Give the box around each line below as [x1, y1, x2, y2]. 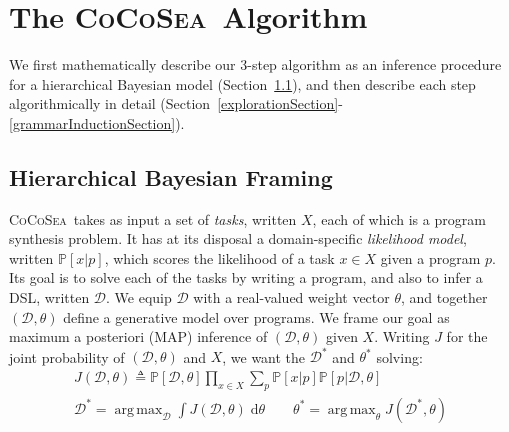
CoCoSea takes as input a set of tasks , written [9, 208, 297, 229]
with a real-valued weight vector [193, 287, 390, 308]
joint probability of [9, 346, 125, 367]
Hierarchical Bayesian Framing [9, 161, 333, 192]
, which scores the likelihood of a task [104, 247, 335, 268]
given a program [380, 247, 481, 268]
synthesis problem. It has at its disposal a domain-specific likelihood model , [9, 228, 467, 249]
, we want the [222, 346, 306, 367]
